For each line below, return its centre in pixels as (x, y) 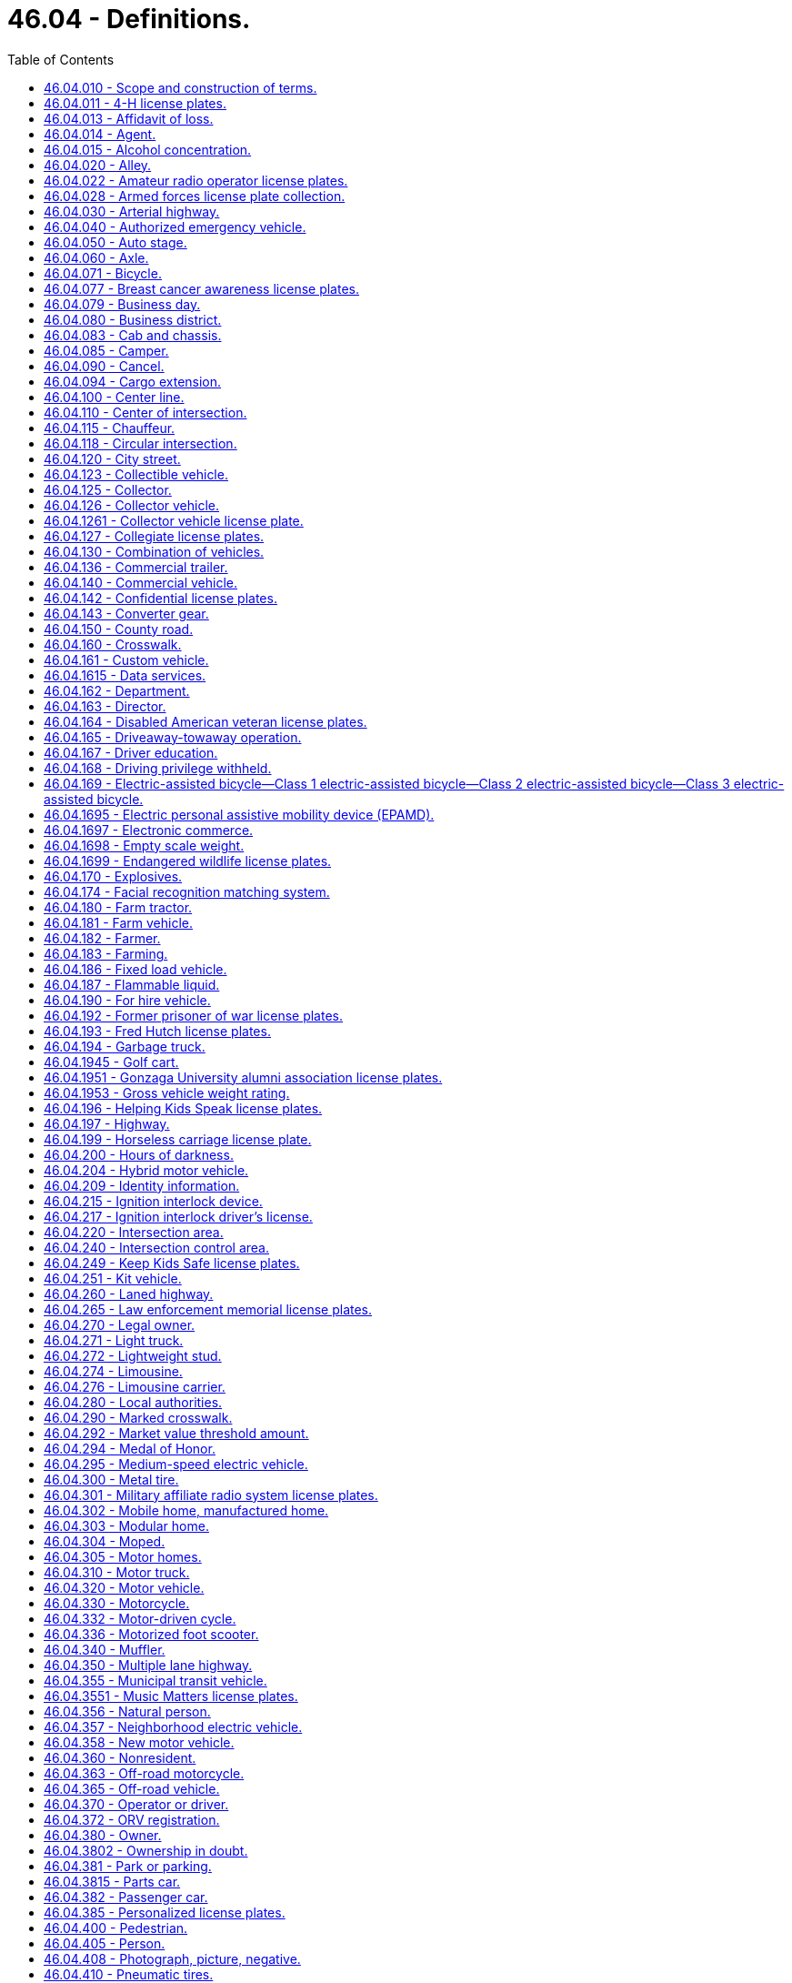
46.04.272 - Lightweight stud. (133, 1355)
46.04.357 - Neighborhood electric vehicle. (173, 1726)
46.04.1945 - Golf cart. (111, 1062)
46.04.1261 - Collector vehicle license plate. (174, 520)
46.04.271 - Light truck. (114, 1340)
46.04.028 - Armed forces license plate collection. (195, 196)
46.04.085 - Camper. (106, 350)
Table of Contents (61, 59)
